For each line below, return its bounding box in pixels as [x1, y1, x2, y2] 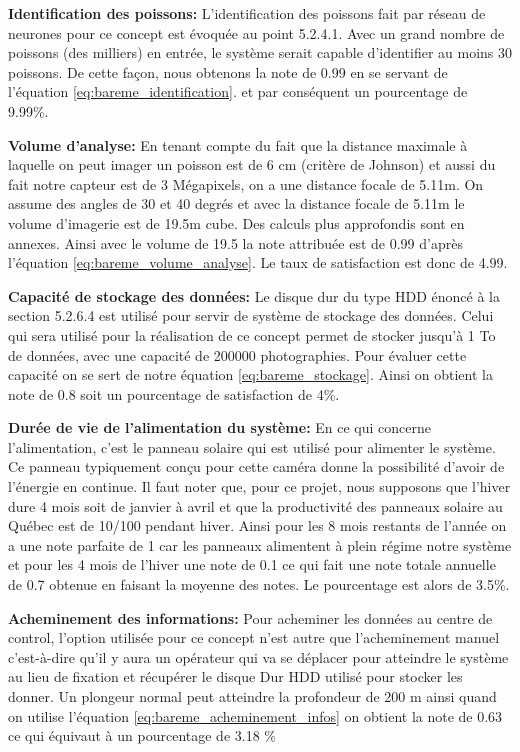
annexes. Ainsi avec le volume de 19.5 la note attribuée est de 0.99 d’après [8, 232, 463, 253]
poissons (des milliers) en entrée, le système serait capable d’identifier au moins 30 [8, 42, 513, 63]
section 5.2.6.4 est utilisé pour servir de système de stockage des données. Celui [8, 305, 494, 326]
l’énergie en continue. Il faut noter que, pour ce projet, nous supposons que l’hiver [8, 476, 511, 497]
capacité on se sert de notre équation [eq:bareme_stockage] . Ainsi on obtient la [8, 364, 493, 385]
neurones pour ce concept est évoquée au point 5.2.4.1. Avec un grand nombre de [8, 22, 505, 43]
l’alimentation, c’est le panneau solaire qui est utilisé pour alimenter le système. [8, 436, 496, 457]
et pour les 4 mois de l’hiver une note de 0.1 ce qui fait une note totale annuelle [8, 554, 496, 575]
